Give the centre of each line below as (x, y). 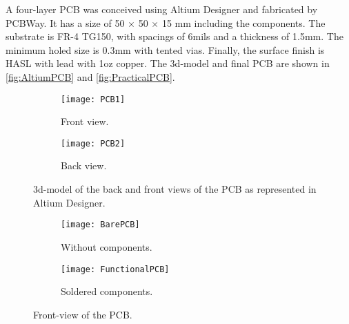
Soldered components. (107, 291)
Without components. (107, 246)
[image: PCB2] (93, 143)
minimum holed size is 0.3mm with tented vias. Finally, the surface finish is (165, 49)
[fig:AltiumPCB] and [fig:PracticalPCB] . (90, 76)
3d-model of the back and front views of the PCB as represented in (175, 189)
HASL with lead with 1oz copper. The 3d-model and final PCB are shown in (168, 63)
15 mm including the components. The (243, 22)
